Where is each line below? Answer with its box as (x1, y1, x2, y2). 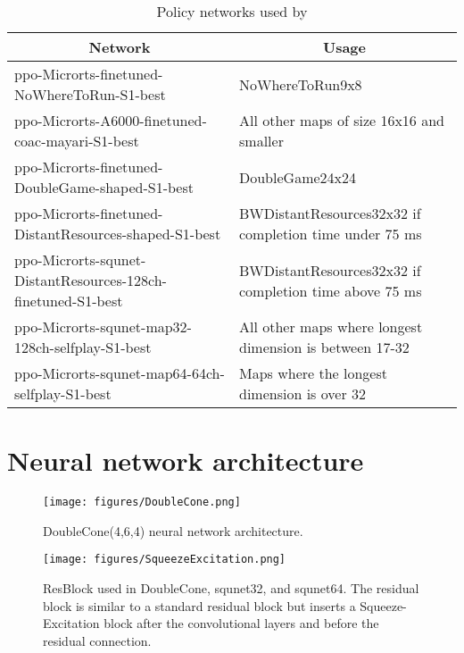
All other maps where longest (239, 316, 423, 337)
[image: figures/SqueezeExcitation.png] (43, 553, 286, 566)
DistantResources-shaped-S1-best (14, 223, 221, 244)
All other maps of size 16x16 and (239, 110, 444, 130)
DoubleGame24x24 (239, 166, 357, 188)
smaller (239, 130, 284, 151)
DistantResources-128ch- (14, 270, 167, 290)
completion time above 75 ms (239, 280, 422, 301)
